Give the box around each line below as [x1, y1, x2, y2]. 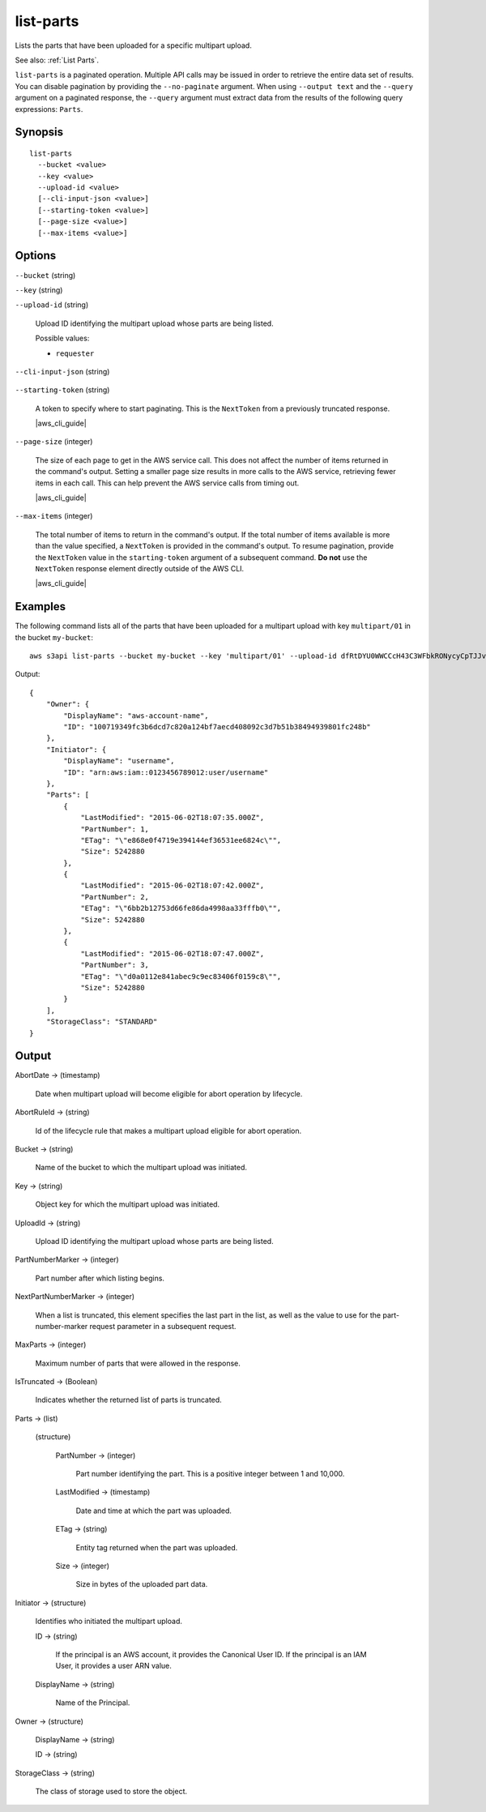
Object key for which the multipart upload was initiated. [35, 1199, 220, 1209]
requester [55, 348, 95, 358]
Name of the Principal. [55, 1698, 130, 1707]
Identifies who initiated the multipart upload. [35, 1617, 182, 1626]
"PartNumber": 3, [80, 960, 150, 970]
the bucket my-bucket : [15, 632, 93, 642]
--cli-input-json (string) [15, 366, 110, 376]
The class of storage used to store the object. [35, 1787, 188, 1797]
